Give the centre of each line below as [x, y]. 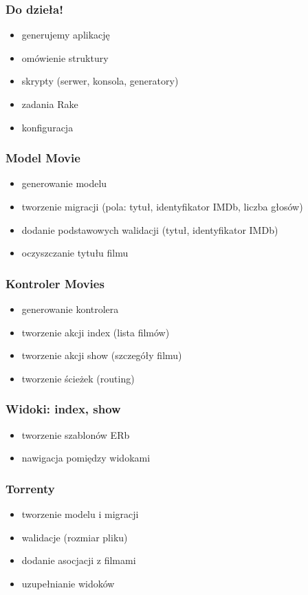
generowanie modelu [64, 183]
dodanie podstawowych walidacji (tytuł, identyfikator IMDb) [150, 229]
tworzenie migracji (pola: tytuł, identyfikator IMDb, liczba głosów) [162, 206]
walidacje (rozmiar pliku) [75, 537]
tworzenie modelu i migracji [80, 514]
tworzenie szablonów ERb [76, 434]
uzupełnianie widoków [68, 583]
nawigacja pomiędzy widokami [86, 458]
